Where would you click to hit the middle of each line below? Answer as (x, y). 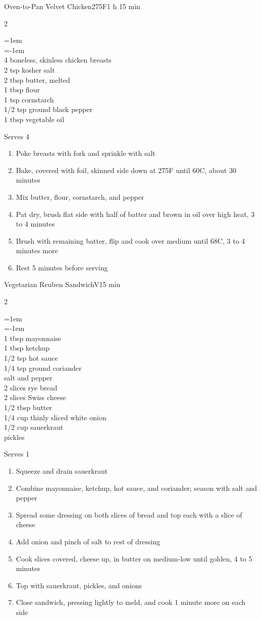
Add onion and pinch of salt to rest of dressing (88, 541)
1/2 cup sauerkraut (34, 427)
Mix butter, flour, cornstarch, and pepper (80, 196)
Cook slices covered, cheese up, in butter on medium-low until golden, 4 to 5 (134, 558)
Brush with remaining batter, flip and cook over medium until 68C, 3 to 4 (130, 240)
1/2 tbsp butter (28, 407)
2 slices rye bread (31, 387)
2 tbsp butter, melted (37, 79)
